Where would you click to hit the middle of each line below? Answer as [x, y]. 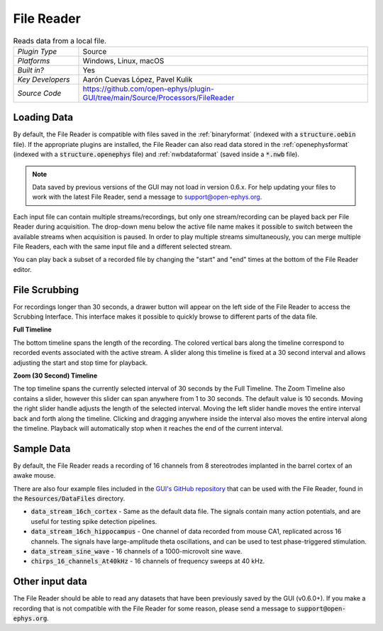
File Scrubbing [46, 290]
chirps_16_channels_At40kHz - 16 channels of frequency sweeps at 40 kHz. [148, 561]
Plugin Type [37, 51]
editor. [22, 269]
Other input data [50, 582]
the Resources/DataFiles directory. [69, 499]
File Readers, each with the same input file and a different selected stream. [122, 246]
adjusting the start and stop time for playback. [81, 363]
